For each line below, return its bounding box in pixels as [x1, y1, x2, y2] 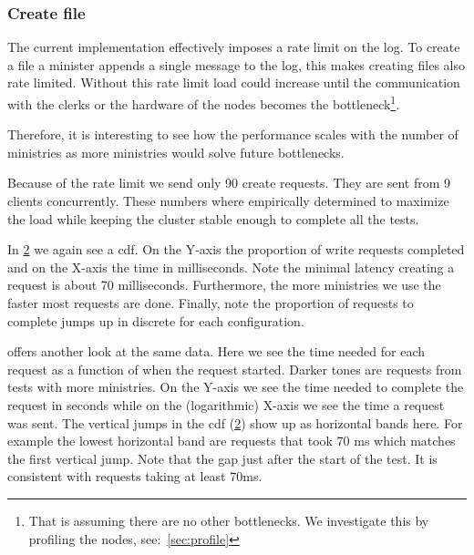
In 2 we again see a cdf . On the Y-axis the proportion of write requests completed [7, 240, 465, 259]
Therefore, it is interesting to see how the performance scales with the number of [7, 125, 459, 144]
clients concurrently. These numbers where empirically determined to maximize [7, 191, 449, 211]
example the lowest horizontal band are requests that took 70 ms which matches [7, 431, 456, 450]
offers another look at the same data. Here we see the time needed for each [7, 342, 426, 361]
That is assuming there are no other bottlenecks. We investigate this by [28, 510, 429, 529]
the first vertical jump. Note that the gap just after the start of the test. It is [7, 448, 438, 468]
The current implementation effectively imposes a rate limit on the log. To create [7, 37, 460, 57]
